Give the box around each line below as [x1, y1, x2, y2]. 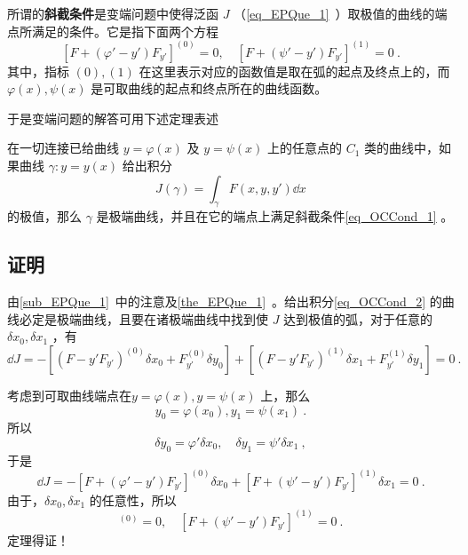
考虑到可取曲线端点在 [7, 385, 131, 404]
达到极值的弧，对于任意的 [283, 309, 433, 328]
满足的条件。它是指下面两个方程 [31, 21, 218, 40]
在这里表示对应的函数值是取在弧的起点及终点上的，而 [139, 61, 450, 80]
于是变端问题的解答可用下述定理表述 [7, 108, 218, 127]
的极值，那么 [7, 207, 82, 226]
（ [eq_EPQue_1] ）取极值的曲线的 [234, 4, 435, 22]
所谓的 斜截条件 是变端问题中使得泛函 [7, 4, 218, 22]
